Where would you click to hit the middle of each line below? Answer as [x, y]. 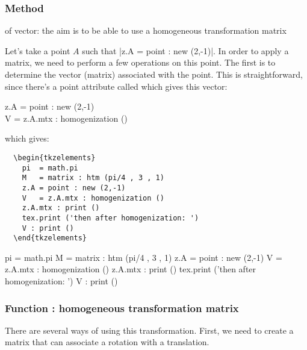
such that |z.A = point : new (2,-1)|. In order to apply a [185, 50]
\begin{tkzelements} [54, 158]
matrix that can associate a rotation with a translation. [107, 342]
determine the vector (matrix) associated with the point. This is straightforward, [154, 74]
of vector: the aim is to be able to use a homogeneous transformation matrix [146, 30]
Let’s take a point [38, 50]
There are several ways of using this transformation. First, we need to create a [149, 330]
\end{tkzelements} [50, 238]
